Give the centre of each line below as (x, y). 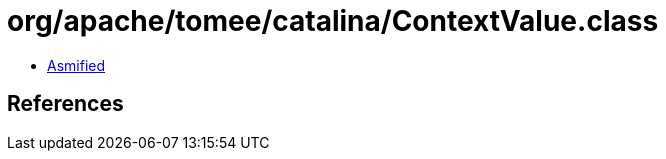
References (65, 104)
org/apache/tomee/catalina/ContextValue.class (333, 21)
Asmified (76, 65)
